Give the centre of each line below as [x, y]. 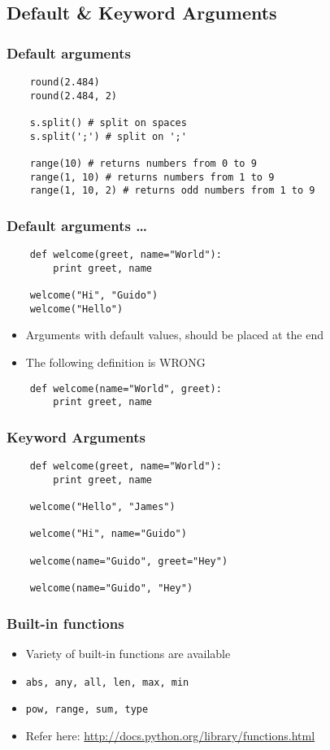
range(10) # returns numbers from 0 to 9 [143, 163]
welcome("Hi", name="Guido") [108, 534]
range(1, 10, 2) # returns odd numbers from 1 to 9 [172, 191]
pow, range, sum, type [87, 710]
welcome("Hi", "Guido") [94, 296]
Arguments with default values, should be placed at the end [175, 335]
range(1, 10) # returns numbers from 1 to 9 [152, 177]
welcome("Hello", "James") [102, 507]
